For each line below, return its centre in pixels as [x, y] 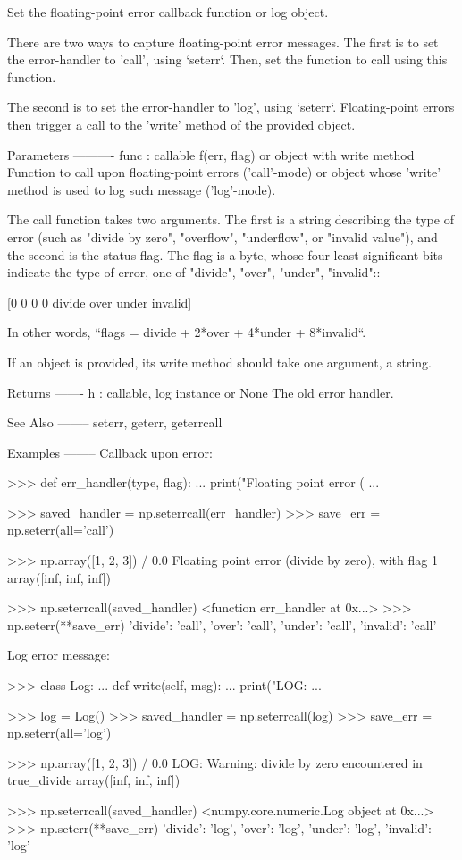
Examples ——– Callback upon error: [110, 452]
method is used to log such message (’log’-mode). [142, 189]
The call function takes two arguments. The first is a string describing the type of [231, 219]
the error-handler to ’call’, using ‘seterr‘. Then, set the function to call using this [227, 59]
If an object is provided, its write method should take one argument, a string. [219, 362]
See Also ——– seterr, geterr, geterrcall [115, 422]
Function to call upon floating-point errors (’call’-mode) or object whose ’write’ [224, 172]
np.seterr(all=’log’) [59, 733]
